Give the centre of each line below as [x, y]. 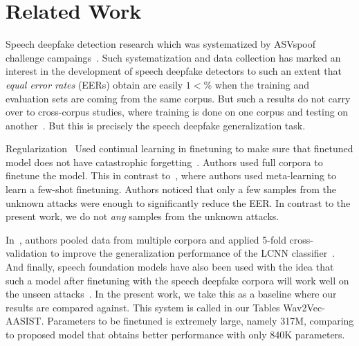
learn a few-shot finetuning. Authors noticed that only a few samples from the [171, 189]
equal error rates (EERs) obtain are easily [94, 84]
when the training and [262, 84]
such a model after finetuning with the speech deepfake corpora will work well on [177, 280]
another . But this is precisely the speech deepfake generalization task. [156, 125]
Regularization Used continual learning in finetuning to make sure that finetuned [179, 148]
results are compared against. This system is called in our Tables [143, 307]
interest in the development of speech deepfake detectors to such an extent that [174, 71]
